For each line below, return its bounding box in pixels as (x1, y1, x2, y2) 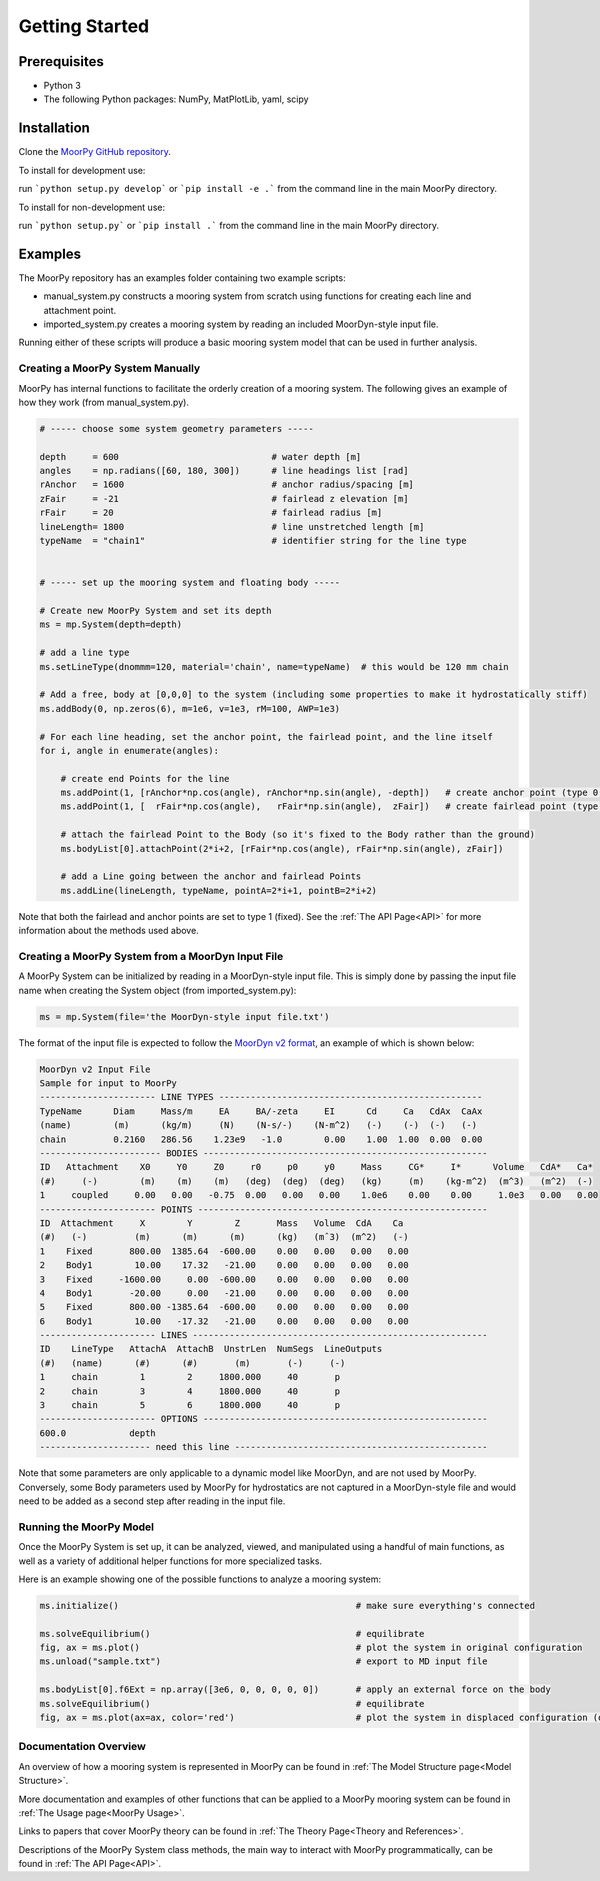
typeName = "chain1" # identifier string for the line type (39, 535, 467, 547)
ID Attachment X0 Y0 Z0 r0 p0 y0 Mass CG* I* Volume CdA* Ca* (39, 1161, 594, 1173)
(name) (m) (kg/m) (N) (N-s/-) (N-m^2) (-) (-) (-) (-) (39, 1120, 478, 1131)
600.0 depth (39, 1427, 157, 1439)
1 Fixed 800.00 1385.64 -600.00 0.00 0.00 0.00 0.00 (39, 1245, 409, 1257)
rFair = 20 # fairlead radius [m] (39, 507, 383, 519)
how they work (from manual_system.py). (18, 396, 190, 408)
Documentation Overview (18, 1740, 147, 1754)
